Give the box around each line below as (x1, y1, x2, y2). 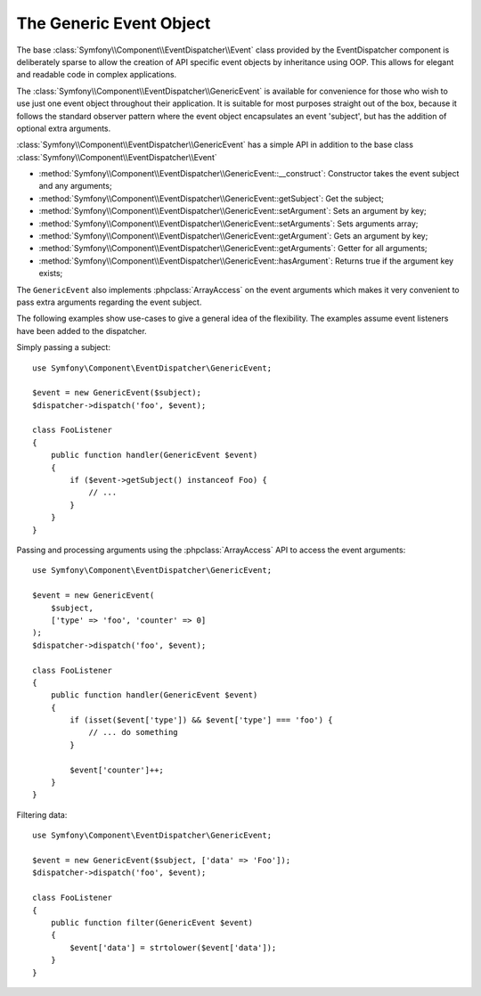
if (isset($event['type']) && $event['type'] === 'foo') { (69, 715, 333, 725)
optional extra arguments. (16, 123, 111, 134)
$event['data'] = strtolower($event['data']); (69, 943, 277, 952)
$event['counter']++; (69, 764, 165, 775)
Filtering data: (16, 809, 68, 820)
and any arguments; (38, 181, 112, 192)
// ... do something (88, 727, 178, 738)
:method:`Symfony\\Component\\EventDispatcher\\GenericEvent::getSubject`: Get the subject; (38, 192, 385, 204)
